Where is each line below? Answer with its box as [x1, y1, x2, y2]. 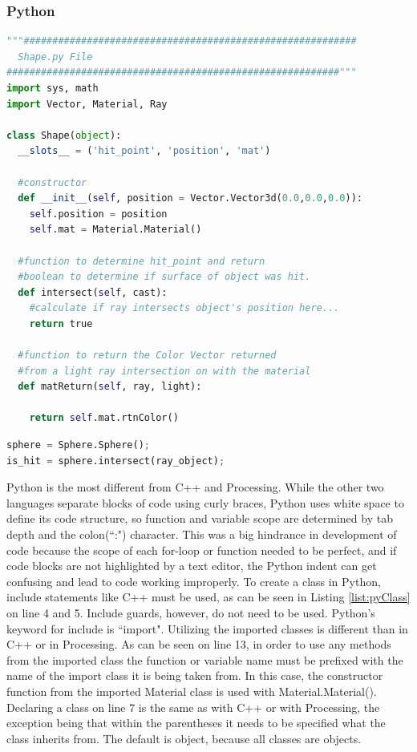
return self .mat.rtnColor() [29, 412, 179, 424]
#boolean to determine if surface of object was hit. [18, 271, 311, 283]
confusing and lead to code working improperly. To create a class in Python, [6, 572, 381, 589]
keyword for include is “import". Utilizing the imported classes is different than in [6, 620, 408, 637]
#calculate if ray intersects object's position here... [29, 302, 340, 314]
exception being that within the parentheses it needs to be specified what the [6, 714, 386, 731]
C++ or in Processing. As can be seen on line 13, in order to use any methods [6, 636, 391, 653]
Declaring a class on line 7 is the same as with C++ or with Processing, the [6, 698, 380, 715]
